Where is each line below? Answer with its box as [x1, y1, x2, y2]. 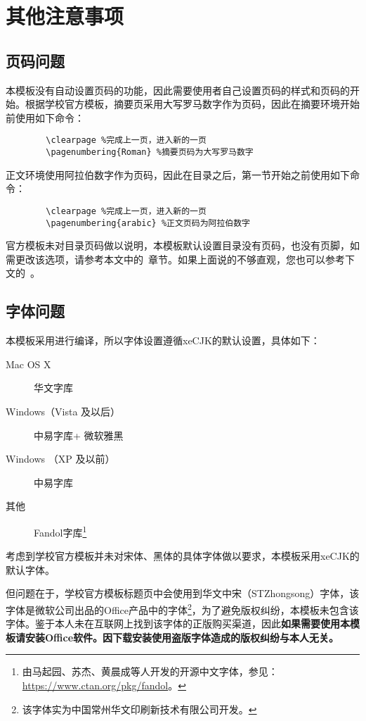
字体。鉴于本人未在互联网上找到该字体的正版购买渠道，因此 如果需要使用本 [6, 616, 350, 631]
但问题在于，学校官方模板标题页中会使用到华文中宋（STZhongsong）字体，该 [6, 586, 360, 601]
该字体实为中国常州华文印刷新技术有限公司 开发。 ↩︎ [22, 701, 257, 716]
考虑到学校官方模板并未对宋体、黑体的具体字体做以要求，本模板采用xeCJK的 [6, 548, 360, 563]
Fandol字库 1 [34, 522, 87, 539]
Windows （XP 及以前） [6, 451, 115, 466]
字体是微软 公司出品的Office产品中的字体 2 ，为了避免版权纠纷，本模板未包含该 [6, 600, 359, 617]
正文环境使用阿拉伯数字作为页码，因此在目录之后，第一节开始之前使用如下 [6, 167, 350, 182]
